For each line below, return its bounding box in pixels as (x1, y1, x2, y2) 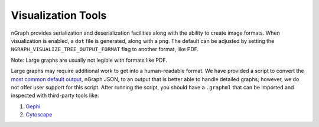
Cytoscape (25, 111, 53, 118)
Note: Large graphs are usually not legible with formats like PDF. (11, 56, 168, 63)
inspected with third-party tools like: (11, 92, 99, 99)
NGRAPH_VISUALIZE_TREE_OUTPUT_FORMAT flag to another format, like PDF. (11, 46, 199, 53)
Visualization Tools (11, 9, 107, 22)
